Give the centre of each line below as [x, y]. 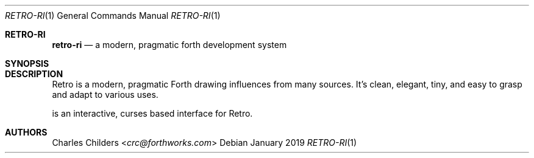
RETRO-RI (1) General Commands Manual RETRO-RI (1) [113, 15]
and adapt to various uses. [105, 94]
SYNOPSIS [27, 64]
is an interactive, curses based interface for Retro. [152, 113]
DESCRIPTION [34, 74]
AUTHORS [26, 132]
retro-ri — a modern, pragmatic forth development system [169, 45]
